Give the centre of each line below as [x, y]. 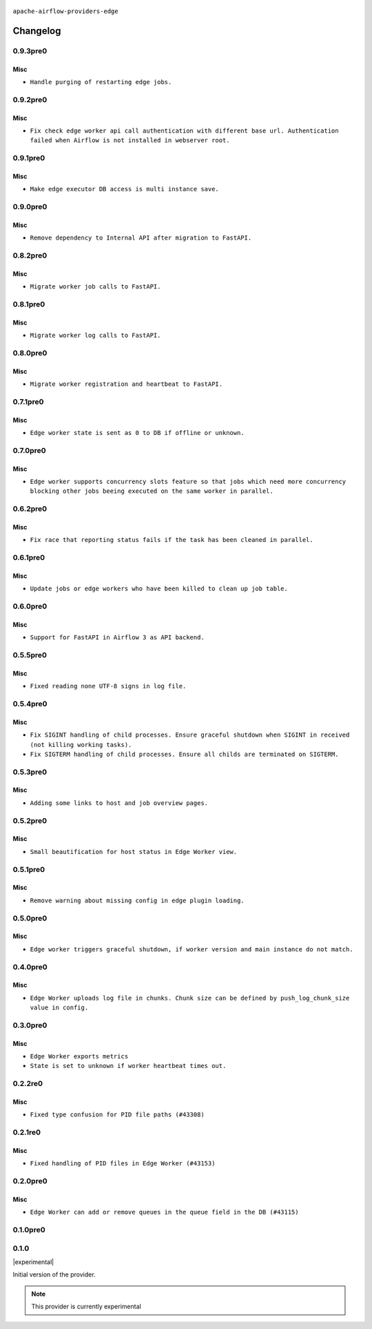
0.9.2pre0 [30, 99]
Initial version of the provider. [54, 1274]
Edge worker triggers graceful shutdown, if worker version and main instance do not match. [192, 949]
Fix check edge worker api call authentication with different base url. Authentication [184, 130]
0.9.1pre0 [29, 158]
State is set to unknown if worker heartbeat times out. [128, 1066]
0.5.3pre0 [30, 772]
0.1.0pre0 [29, 1230]
